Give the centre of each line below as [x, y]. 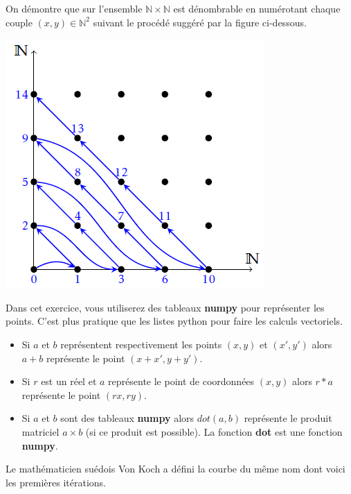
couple [19, 22]
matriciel [40, 431]
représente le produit [288, 418]
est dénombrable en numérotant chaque [257, 8]
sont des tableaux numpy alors [127, 418]
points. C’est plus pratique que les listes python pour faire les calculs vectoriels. [174, 321]
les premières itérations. [56, 482]
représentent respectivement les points [141, 344]
